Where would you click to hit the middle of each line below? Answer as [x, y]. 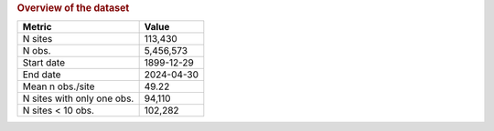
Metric [37, 27]
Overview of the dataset [73, 8]
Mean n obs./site [59, 86]
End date [42, 75]
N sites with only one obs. [78, 98]
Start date [44, 63]
